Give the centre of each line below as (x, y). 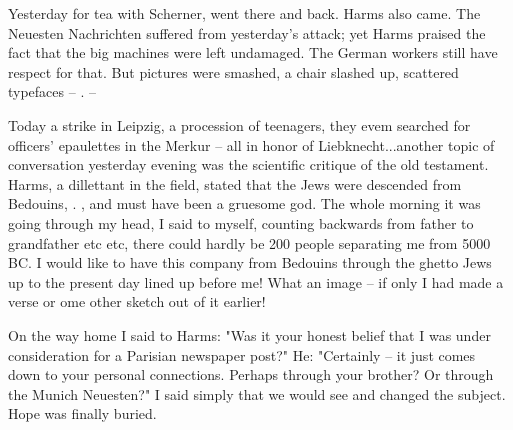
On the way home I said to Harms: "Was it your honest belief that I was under (249, 334)
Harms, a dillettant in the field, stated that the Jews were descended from (235, 183)
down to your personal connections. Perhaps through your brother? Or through (251, 374)
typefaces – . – (52, 91)
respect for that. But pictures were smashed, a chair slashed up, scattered (233, 71)
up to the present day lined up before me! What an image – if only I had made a (256, 281)
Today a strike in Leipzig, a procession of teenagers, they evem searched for (239, 124)
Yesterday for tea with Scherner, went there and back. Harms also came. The (244, 13)
